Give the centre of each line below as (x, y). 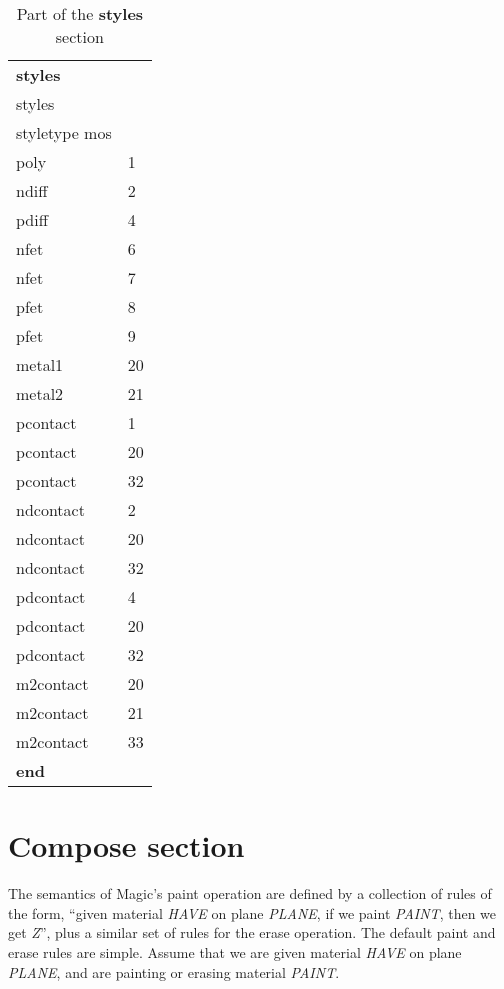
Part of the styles (80, 13)
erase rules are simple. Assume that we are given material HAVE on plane (235, 951)
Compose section (126, 845)
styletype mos (64, 132)
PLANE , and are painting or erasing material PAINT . (174, 971)
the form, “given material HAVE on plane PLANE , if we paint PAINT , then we (252, 912)
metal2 (40, 393)
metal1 (40, 364)
